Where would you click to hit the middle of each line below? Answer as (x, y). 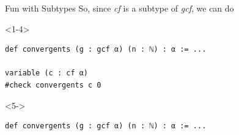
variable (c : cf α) (47, 73)
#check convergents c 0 (53, 85)
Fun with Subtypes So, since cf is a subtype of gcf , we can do (119, 8)
